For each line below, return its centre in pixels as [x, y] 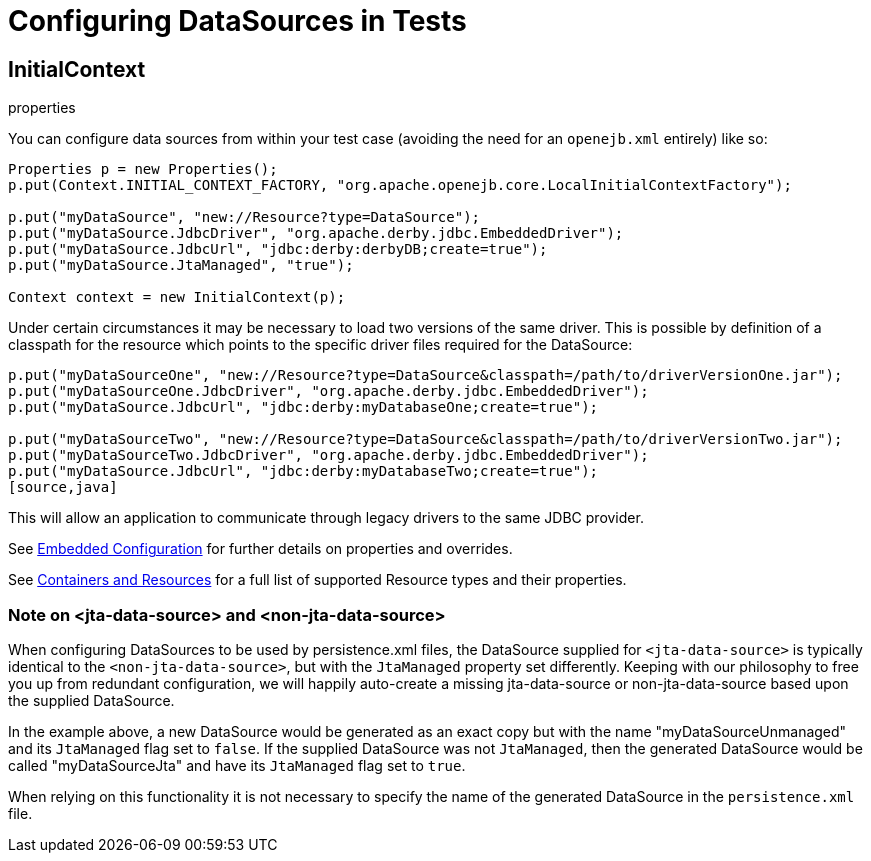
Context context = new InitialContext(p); [177, 297]
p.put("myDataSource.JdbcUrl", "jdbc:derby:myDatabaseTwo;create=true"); [303, 471]
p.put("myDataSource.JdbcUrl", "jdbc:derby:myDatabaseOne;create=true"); [303, 407]
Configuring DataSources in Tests [237, 21]
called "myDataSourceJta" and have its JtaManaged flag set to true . [237, 765]
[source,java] [63, 487]
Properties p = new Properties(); [143, 169]
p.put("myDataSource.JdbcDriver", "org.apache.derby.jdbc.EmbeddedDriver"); [316, 233]
